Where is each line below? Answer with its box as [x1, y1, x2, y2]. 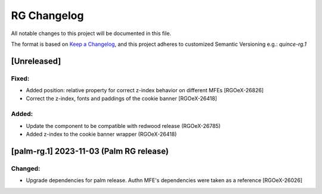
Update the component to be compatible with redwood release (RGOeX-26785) [26, 122, 221, 129]
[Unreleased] [11, 56, 61, 66]
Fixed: [11, 74, 30, 83]
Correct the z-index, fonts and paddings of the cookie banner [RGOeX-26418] [26, 95, 218, 102]
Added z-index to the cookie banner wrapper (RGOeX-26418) [26, 131, 177, 138]
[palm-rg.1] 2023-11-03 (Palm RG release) [11, 146, 169, 156]
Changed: [11, 164, 41, 173]
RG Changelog [11, 9, 84, 22]
